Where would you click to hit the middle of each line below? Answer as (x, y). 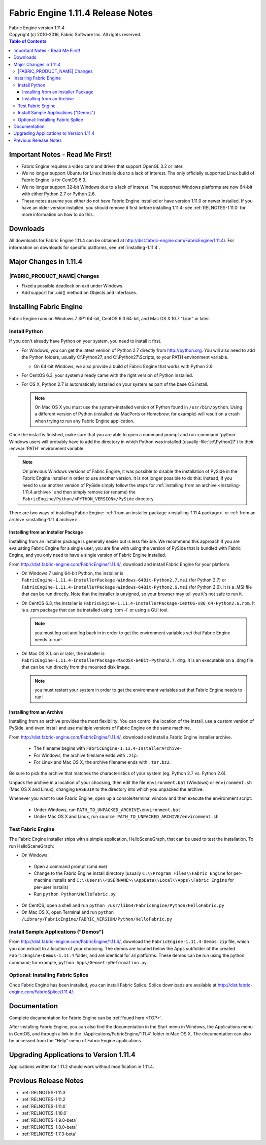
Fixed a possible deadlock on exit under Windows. (72, 286)
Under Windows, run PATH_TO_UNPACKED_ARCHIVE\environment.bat (107, 810)
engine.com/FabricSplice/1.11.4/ (41, 992)
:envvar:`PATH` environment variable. (47, 449)
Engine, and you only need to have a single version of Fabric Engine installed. (88, 555)
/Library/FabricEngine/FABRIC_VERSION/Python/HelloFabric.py (97, 919)
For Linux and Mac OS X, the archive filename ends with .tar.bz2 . (102, 762)
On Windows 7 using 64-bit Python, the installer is (72, 573)
